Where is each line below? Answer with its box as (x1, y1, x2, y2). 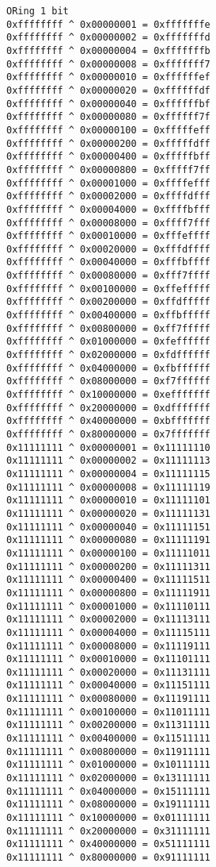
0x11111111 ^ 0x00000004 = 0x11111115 (6, 468, 210, 480)
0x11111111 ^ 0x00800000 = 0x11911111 (6, 746, 210, 757)
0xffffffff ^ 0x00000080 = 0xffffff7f (6, 111, 210, 123)
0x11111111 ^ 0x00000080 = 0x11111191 (6, 534, 210, 546)
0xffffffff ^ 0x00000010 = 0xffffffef (6, 71, 210, 83)
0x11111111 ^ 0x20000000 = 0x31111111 (6, 825, 210, 837)
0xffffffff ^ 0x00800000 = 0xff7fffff (6, 322, 210, 334)
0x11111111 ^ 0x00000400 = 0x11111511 (6, 574, 210, 586)
